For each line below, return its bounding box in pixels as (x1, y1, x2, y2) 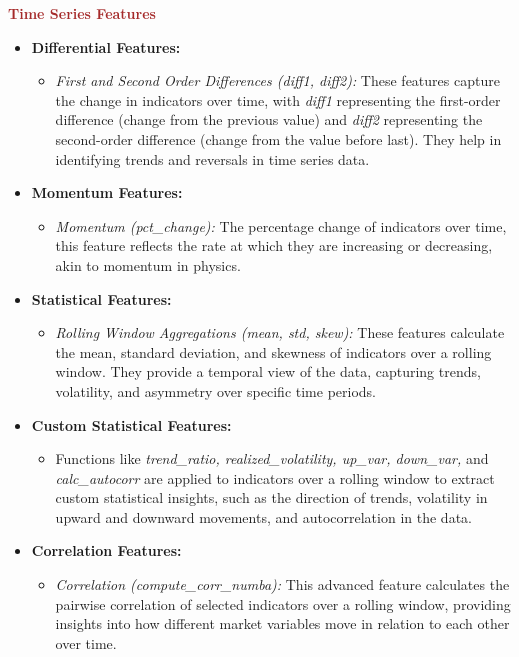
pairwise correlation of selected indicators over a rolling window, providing (55, 593, 511, 614)
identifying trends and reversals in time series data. (55, 148, 370, 169)
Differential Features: (31, 36, 181, 57)
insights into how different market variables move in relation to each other (55, 613, 510, 634)
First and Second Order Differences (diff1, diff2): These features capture (55, 70, 500, 91)
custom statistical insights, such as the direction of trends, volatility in (55, 487, 488, 508)
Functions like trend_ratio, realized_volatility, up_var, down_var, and (55, 448, 489, 469)
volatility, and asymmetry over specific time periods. (55, 380, 376, 401)
